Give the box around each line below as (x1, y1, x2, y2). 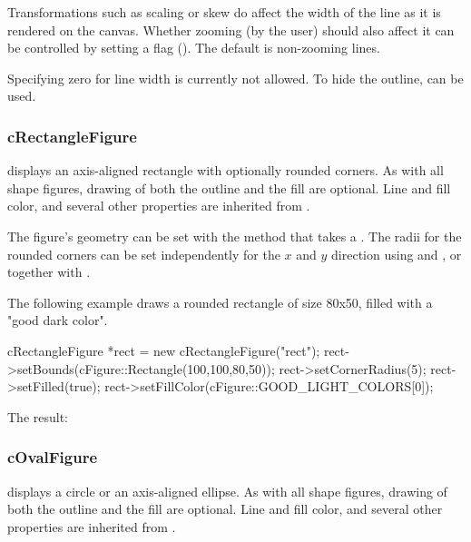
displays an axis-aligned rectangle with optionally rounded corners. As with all (7, 161, 444, 180)
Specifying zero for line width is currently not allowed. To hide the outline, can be (7, 68, 464, 87)
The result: (7, 407, 69, 426)
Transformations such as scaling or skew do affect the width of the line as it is (7, 3, 441, 21)
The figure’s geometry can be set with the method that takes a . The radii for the (7, 226, 462, 245)
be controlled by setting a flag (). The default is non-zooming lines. (7, 38, 380, 57)
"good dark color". (7, 310, 108, 330)
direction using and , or (331, 244, 462, 263)
